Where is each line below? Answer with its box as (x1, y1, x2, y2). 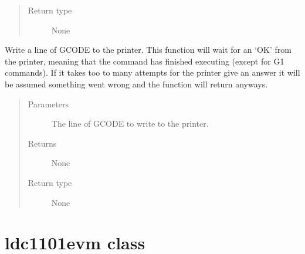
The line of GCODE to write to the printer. (51, 117, 209, 130)
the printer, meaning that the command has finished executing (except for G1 (5, 55, 284, 67)
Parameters (28, 97, 69, 110)
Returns (28, 137, 57, 149)
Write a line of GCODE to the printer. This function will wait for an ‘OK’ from (5, 43, 292, 56)
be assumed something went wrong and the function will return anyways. (5, 77, 268, 90)
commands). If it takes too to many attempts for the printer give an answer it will (5, 66, 300, 79)
